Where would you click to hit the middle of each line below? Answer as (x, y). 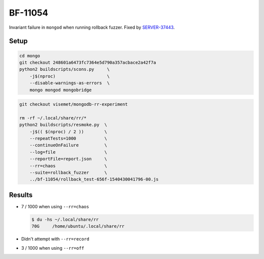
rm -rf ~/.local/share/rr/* (53, 118)
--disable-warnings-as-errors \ (70, 83)
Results (21, 195)
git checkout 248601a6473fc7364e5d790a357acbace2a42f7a (88, 62)
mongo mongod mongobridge (61, 90)
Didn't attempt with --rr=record (55, 239)
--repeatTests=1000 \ (68, 139)
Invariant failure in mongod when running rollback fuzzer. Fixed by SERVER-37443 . (92, 27)
